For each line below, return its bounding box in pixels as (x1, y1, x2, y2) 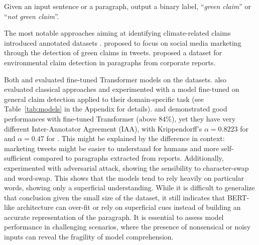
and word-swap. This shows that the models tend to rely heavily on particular (4, 172, 244, 183)
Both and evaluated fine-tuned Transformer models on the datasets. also (4, 74, 226, 84)
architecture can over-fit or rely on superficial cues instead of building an (17, 202, 241, 212)
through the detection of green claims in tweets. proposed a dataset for (4, 47, 222, 58)
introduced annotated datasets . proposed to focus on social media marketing (4, 37, 241, 48)
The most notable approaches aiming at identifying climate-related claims (4, 28, 231, 38)
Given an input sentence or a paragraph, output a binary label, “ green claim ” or (4, 1, 251, 11)
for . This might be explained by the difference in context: (46, 133, 225, 144)
